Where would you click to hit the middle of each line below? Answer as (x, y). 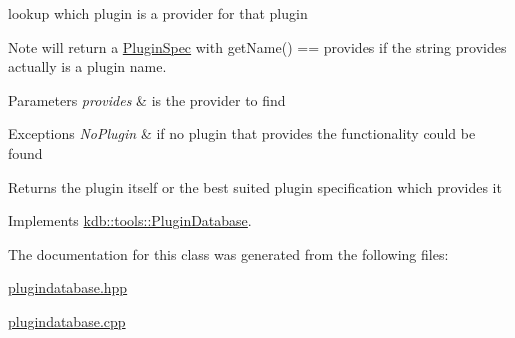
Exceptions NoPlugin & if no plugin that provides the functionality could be (242, 133)
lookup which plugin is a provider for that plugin (158, 13)
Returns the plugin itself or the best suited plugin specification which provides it (255, 186)
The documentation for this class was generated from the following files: (228, 253)
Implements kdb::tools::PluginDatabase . (130, 220)
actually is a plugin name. (87, 66)
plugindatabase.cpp (67, 320)
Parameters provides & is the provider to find (147, 99)
